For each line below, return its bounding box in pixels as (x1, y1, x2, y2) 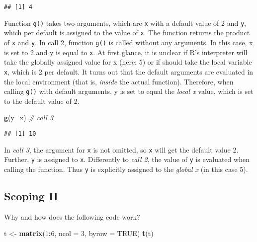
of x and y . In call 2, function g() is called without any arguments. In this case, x (4, 37, 253, 47)
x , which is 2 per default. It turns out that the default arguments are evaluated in (4, 66, 254, 77)
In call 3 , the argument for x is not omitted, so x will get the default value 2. (4, 144, 239, 155)
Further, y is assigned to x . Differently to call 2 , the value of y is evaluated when (4, 154, 250, 164)
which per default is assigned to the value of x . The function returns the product (4, 27, 250, 38)
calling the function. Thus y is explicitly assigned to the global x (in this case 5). (4, 163, 248, 174)
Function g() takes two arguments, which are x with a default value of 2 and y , (4, 17, 247, 28)
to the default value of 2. (4, 95, 80, 106)
